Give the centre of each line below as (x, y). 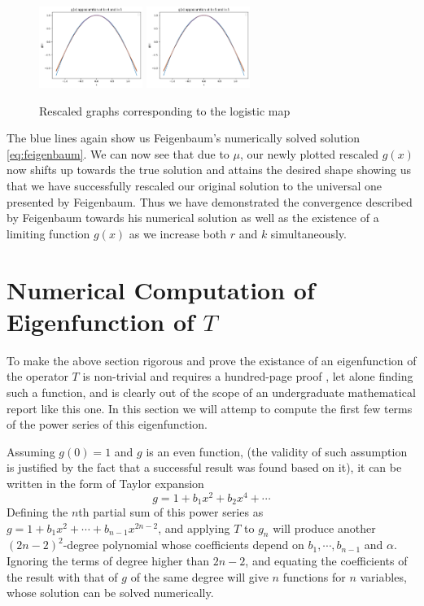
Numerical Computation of (161, 289)
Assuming (31, 451)
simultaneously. (308, 233)
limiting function (48, 233)
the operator (37, 376)
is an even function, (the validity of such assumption (277, 451)
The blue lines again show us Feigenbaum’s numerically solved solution (183, 138)
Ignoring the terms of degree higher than (108, 561)
